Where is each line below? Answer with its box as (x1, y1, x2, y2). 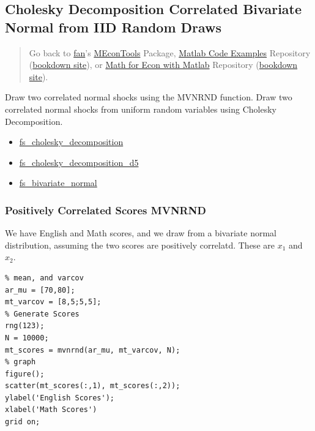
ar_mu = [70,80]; (5, 285, 75, 294)
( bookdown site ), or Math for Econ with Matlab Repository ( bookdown (29, 58, 298, 71)
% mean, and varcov (5, 273, 84, 282)
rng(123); (5, 321, 45, 331)
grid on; (5, 418, 40, 427)
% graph (5, 358, 36, 367)
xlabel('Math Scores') (5, 405, 97, 414)
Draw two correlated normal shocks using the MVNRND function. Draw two (5, 91, 292, 103)
